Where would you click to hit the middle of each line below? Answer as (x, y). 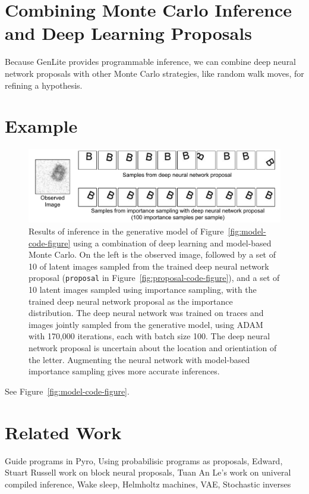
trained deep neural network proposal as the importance (131, 301)
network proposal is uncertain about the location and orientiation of (153, 348)
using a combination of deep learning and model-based (172, 243)
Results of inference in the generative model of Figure (126, 231)
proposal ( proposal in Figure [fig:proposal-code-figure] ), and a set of (154, 278)
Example (41, 126)
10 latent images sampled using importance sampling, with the (143, 290)
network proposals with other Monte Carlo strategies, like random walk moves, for (154, 73)
